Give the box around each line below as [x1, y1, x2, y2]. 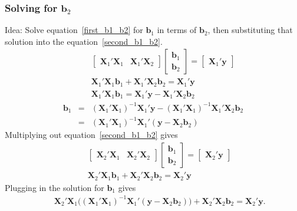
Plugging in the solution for [5, 181, 104, 193]
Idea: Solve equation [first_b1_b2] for [5, 24, 143, 36]
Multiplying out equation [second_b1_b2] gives [5, 128, 178, 141]
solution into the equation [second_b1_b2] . [5, 35, 163, 47]
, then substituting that [207, 24, 293, 36]
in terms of [157, 24, 197, 36]
